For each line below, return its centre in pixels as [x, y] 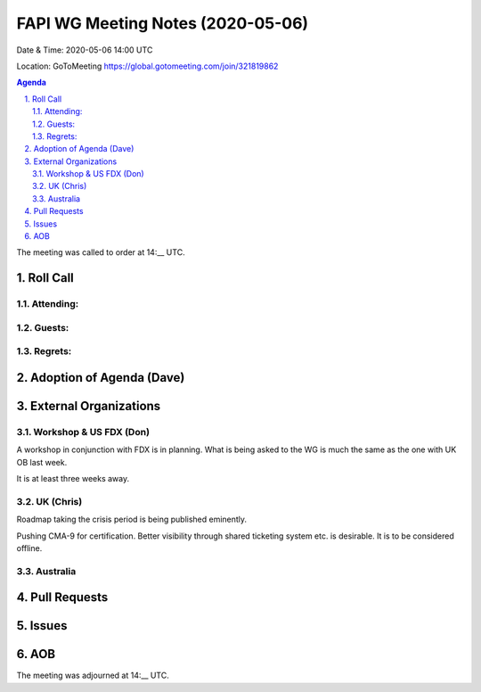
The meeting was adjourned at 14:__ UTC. [93, 676]
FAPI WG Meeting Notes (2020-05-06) [163, 23]
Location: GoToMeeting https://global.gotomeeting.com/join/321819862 [147, 66]
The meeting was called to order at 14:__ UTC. [101, 252]
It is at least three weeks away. [73, 479]
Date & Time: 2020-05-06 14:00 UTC [85, 50]
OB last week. [42, 462]
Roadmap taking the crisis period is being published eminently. [132, 519]
